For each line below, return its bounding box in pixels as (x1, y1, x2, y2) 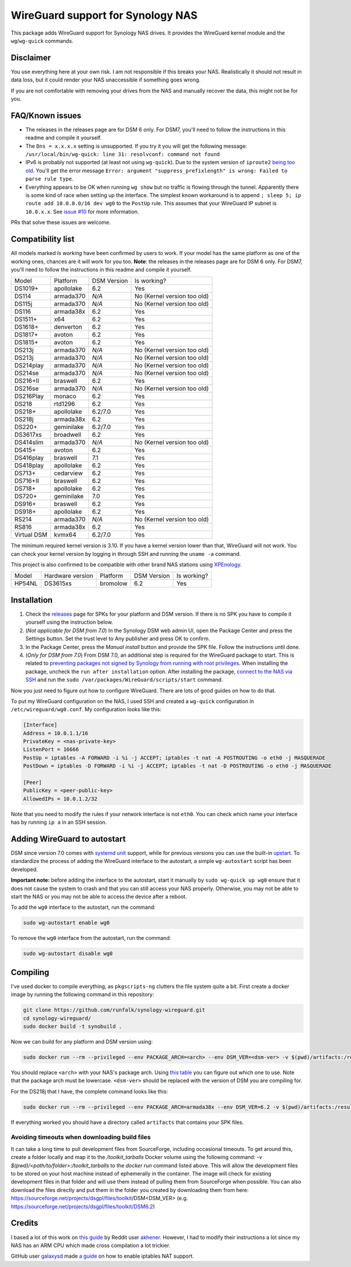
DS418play (14, 461, 44, 470)
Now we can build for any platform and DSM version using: (11, 1038, 153, 1045)
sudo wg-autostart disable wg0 (23, 950, 113, 957)
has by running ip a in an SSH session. (11, 818, 107, 826)
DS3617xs (14, 431, 42, 439)
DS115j (14, 300, 32, 308)
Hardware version (44, 572, 94, 580)
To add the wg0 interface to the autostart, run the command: (11, 903, 156, 911)
